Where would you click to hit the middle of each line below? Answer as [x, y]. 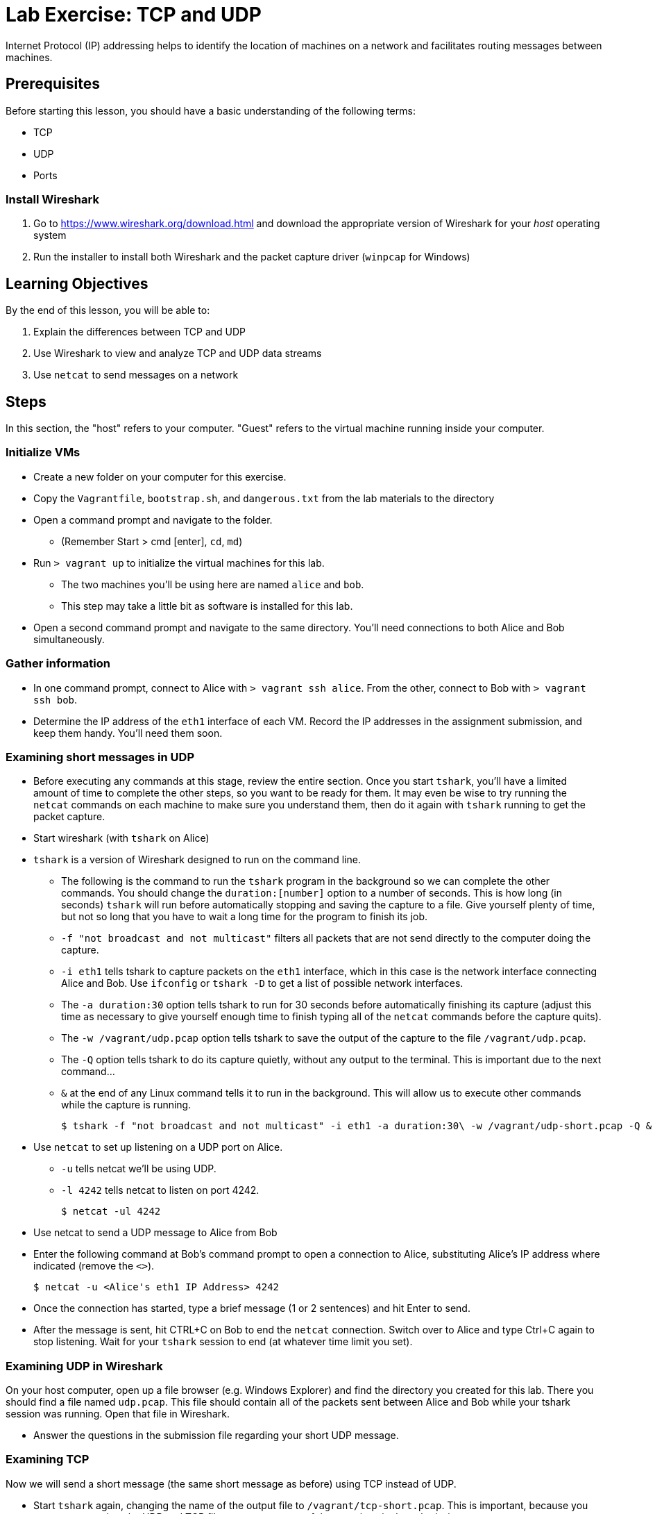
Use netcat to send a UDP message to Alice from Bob [155, 1233]
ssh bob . [56, 699]
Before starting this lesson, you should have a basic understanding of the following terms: [211, 110]
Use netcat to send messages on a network [136, 375]
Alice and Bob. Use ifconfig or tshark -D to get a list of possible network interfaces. [262, 983]
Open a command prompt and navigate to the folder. [153, 519]
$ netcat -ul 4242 [111, 1212]
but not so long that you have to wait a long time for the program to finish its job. [245, 917]
